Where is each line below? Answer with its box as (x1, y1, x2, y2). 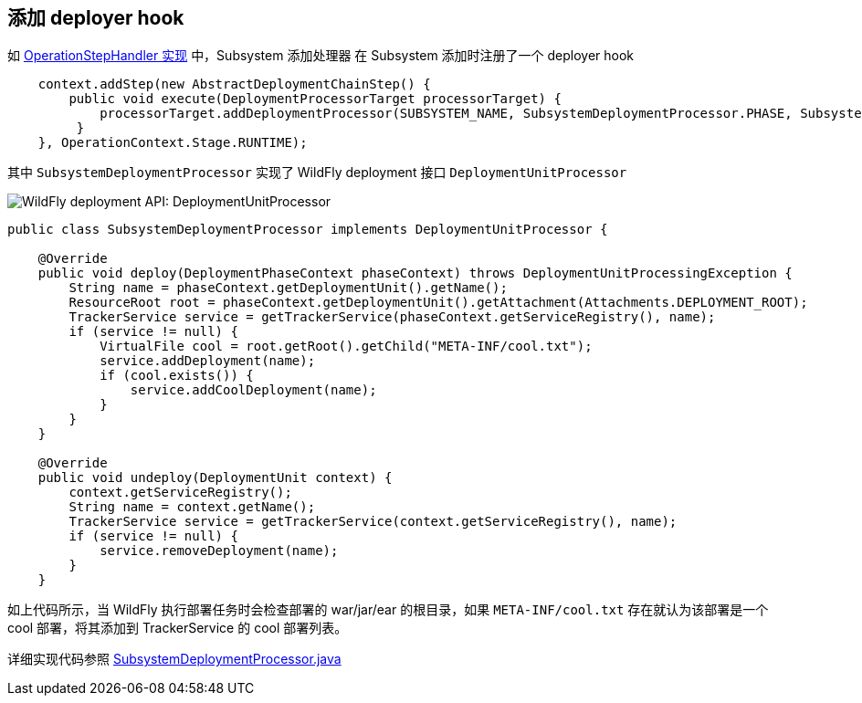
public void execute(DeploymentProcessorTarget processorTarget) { (68, 91, 562, 107)
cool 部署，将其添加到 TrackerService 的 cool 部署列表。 (7, 620, 348, 636)
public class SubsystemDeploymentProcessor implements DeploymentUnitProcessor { (7, 222, 608, 237)
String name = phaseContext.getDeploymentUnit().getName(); (68, 280, 508, 296)
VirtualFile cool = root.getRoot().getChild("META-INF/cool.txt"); (100, 339, 593, 354)
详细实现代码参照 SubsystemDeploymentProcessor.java (7, 651, 342, 667)
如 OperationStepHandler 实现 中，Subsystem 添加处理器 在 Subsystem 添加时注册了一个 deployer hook (7, 47, 635, 64)
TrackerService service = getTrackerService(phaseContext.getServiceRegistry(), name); (68, 310, 716, 325)
